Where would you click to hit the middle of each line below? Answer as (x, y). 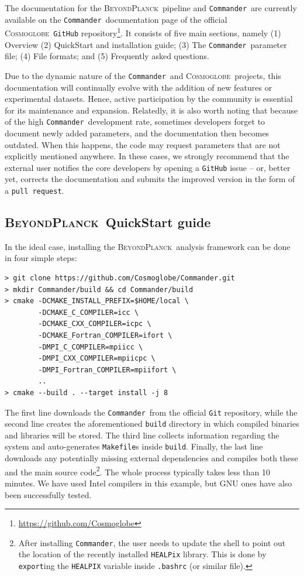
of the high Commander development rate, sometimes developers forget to (135, 121)
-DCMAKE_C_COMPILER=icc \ (89, 312)
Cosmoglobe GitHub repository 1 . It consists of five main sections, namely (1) (143, 32)
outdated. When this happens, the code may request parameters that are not (143, 144)
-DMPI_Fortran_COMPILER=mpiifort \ (107, 370)
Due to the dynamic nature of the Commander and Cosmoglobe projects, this (143, 75)
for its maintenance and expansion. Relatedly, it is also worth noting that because (151, 110)
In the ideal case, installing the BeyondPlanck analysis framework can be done (148, 246)
